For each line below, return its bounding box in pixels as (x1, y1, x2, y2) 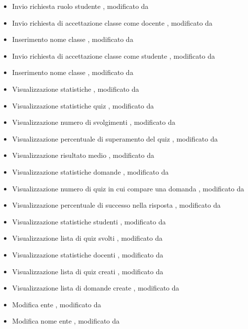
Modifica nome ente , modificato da (12, 316, 120, 326)
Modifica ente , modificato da (12, 299, 101, 309)
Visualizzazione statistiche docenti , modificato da (12, 249, 164, 259)
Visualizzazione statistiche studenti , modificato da (12, 216, 166, 226)
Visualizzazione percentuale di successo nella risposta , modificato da (12, 200, 221, 210)
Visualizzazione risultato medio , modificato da (12, 150, 154, 160)
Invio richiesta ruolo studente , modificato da (12, 1, 149, 11)
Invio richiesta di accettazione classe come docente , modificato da (12, 17, 212, 28)
